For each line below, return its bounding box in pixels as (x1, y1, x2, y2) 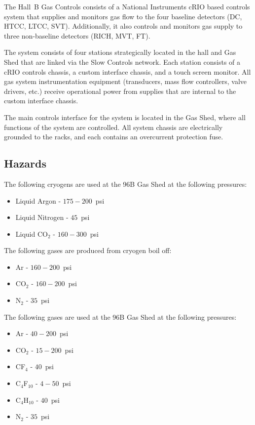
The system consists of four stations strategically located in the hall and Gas (4, 47, 236, 57)
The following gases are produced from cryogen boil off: (4, 245, 172, 255)
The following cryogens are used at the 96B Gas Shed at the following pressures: (4, 178, 247, 189)
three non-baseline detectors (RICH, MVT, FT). (4, 30, 150, 41)
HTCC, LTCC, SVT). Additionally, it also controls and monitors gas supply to (4, 21, 243, 31)
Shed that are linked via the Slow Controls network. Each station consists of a (4, 56, 241, 67)
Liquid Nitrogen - (15, 212, 69, 222)
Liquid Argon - (15, 195, 61, 206)
